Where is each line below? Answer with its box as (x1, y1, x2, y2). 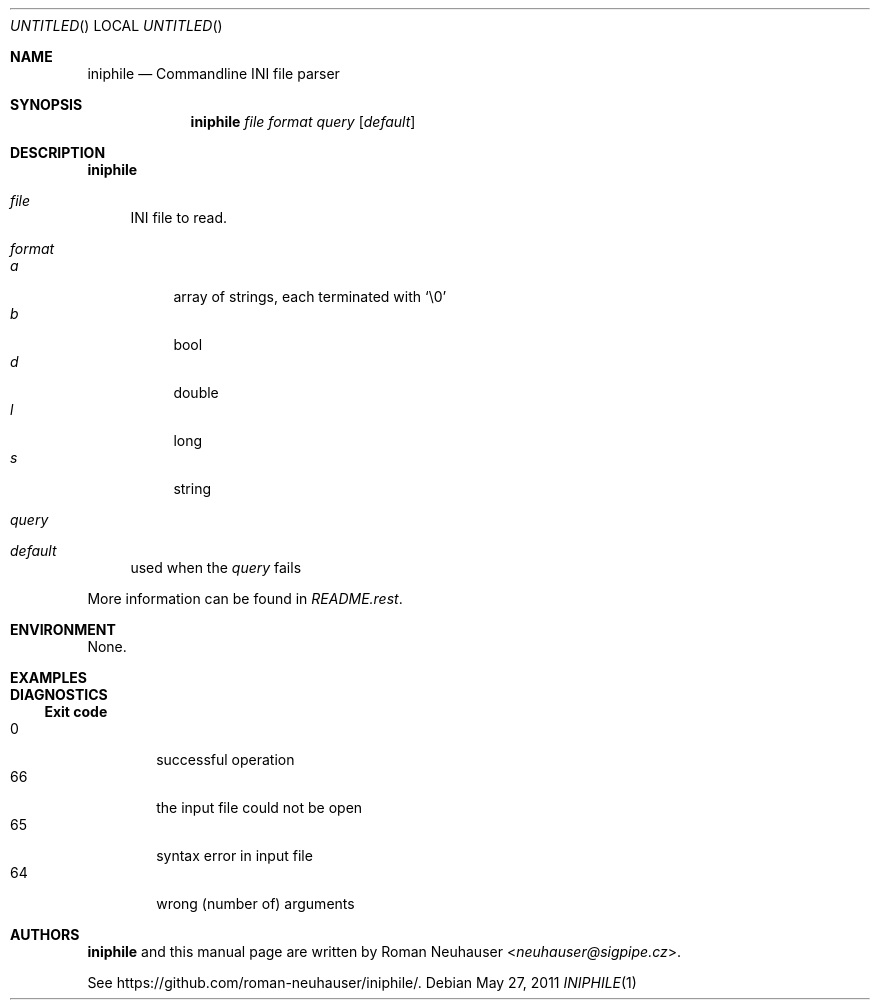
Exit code (44, 703, 108, 720)
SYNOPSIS (10, 96, 83, 113)
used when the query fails (130, 559, 302, 576)
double (173, 384, 219, 401)
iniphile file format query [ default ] (190, 113, 416, 130)
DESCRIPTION (10, 144, 106, 161)
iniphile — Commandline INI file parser (87, 65, 340, 82)
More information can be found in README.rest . (87, 590, 403, 607)
